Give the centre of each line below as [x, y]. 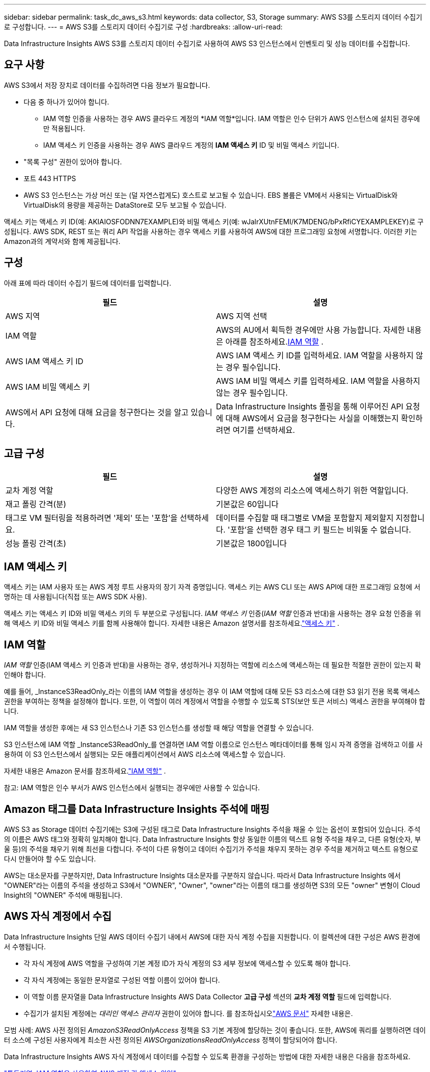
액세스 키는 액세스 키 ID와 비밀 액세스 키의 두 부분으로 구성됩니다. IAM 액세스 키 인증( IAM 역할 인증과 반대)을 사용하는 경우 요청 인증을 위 [213, 614]
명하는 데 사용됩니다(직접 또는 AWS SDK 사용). [76, 597]
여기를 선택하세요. [264, 430]
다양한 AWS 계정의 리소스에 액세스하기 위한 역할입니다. [312, 490]
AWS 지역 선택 [242, 316]
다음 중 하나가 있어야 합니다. [67, 102]
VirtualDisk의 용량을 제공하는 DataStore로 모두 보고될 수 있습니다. [125, 205]
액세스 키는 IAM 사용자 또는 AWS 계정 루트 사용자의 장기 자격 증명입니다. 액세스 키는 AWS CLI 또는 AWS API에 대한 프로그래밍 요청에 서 [212, 587]
